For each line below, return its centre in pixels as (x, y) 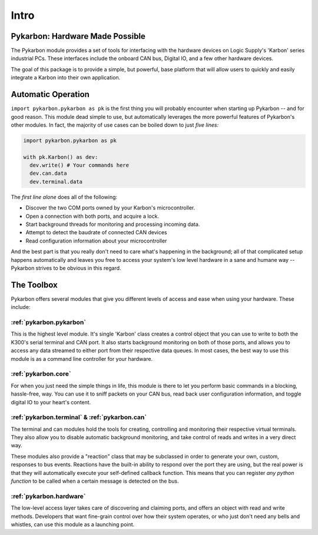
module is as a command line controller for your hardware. (82, 358)
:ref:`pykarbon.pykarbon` (49, 323)
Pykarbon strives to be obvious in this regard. (66, 268)
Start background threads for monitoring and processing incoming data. (113, 224)
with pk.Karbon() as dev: (61, 157)
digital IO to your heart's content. (51, 402)
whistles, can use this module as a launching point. (73, 524)
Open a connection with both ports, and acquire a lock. (92, 216)
